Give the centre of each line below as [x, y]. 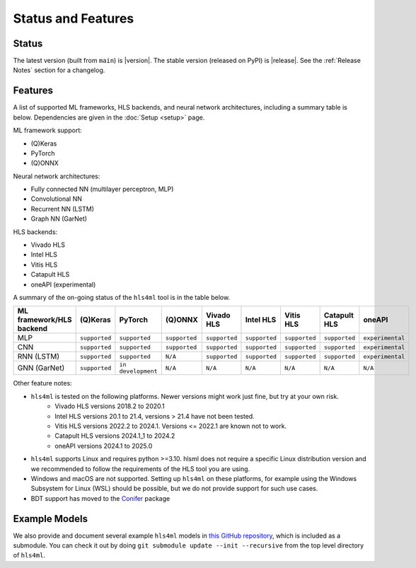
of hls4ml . [29, 555]
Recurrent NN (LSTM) [63, 209]
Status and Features [74, 18]
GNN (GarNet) [41, 368]
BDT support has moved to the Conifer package [100, 498]
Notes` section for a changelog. [59, 70]
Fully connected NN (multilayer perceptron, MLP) [102, 189]
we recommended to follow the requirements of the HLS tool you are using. [140, 469]
